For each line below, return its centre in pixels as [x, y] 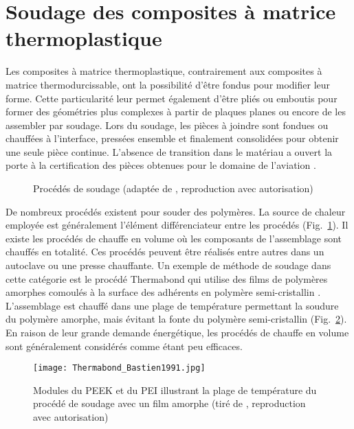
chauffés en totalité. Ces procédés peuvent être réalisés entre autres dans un [165, 252]
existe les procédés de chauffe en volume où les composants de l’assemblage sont [174, 238]
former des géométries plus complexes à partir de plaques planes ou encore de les [176, 112]
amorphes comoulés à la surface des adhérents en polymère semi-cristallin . [163, 292]
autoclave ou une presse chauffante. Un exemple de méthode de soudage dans [168, 265]
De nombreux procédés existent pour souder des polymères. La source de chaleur [176, 211]
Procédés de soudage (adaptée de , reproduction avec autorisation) [173, 188]
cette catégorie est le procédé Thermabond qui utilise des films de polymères [167, 278]
